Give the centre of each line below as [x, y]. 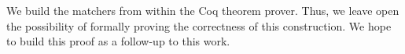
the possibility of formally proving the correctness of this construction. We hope [199, 25]
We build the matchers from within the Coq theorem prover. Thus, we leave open [203, 10]
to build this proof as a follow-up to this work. [118, 41]
